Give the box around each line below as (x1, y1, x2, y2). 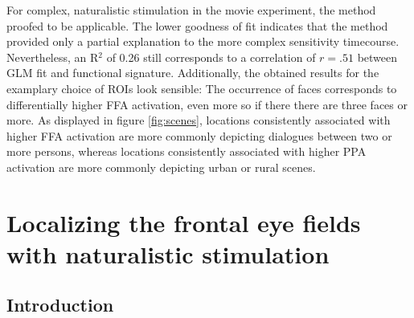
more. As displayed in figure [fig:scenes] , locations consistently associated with (6, 112, 391, 128)
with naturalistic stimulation (6, 237, 330, 270)
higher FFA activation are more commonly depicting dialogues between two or (6, 127, 392, 144)
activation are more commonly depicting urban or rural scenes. (6, 158, 316, 175)
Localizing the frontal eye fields (6, 206, 361, 238)
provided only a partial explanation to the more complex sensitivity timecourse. (6, 33, 400, 50)
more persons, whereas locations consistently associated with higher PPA (6, 143, 367, 160)
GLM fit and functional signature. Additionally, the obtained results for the (6, 64, 379, 81)
